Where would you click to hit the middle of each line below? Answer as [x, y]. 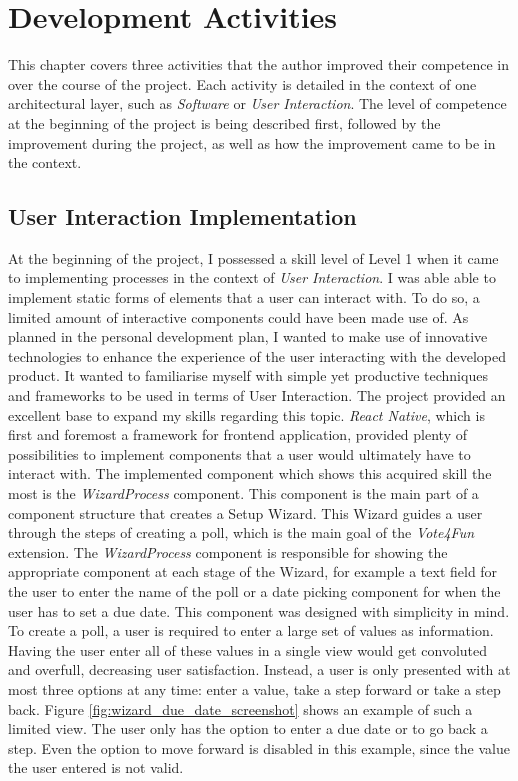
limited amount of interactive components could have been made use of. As [238, 316]
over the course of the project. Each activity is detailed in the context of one [242, 83]
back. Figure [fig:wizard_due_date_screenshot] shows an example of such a [240, 708]
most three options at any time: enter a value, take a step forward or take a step [254, 688]
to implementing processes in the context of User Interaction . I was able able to [252, 277]
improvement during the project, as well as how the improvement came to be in [252, 142]
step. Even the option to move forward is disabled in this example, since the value [259, 747]
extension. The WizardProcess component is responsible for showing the [228, 551]
